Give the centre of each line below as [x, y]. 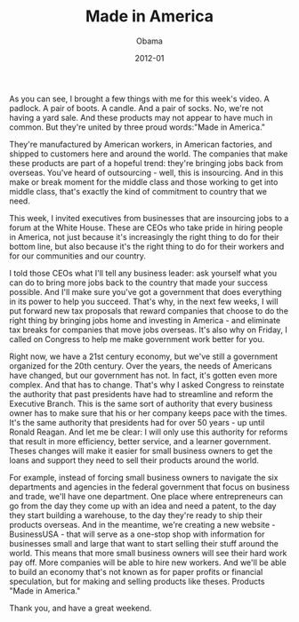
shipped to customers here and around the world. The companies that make [149, 154]
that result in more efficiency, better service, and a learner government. [140, 441]
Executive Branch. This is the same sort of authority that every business [141, 403]
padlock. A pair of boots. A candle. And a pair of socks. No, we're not [137, 108]
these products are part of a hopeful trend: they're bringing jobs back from [146, 163]
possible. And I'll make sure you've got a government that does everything [145, 291]
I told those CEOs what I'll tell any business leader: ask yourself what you [143, 273]
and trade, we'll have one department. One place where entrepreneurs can [146, 496]
